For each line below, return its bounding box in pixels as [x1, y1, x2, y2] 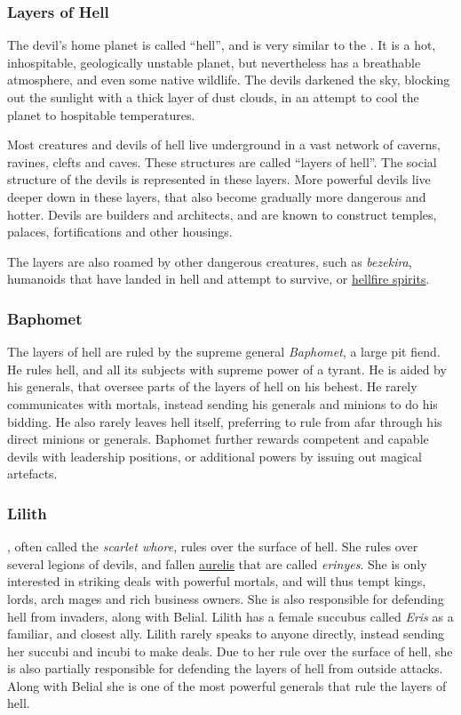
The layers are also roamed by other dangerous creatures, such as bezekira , [7, 252, 412, 270]
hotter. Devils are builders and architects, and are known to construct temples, [7, 205, 437, 223]
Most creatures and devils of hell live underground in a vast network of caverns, [7, 135, 441, 154]
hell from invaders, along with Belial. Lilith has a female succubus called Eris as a [7, 607, 454, 625]
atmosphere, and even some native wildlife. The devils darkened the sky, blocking [7, 70, 450, 89]
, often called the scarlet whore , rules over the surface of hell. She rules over [7, 537, 418, 556]
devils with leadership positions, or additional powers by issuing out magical [7, 446, 422, 465]
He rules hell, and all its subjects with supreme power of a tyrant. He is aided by [7, 359, 447, 378]
